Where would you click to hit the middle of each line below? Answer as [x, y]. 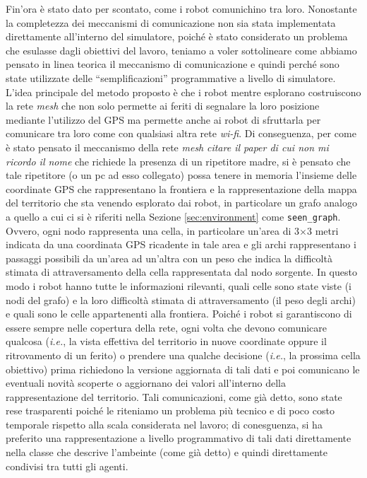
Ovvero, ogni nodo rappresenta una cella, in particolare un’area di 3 [153, 230]
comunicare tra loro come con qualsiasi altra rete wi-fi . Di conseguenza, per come [181, 133]
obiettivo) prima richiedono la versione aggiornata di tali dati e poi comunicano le [183, 369]
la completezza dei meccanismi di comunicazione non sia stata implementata [171, 22]
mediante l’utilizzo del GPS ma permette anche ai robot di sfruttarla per [163, 119]
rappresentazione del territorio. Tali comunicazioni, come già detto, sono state [174, 396]
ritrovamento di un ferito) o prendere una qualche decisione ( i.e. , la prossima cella [183, 355]
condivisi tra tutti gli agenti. [67, 466]
